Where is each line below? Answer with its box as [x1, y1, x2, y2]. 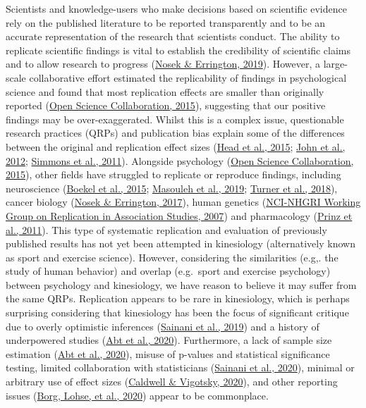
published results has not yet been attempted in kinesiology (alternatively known [6, 236, 355, 251]
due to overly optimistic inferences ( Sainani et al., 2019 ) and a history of [6, 319, 319, 333]
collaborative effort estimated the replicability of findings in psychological [29, 70, 347, 85]
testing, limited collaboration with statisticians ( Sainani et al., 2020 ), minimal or [6, 360, 355, 375]
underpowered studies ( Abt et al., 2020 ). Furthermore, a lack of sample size [6, 333, 332, 347]
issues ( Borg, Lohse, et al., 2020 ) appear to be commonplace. [6, 388, 269, 402]
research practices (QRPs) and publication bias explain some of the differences [6, 125, 345, 140]
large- [323, 56, 348, 71]
